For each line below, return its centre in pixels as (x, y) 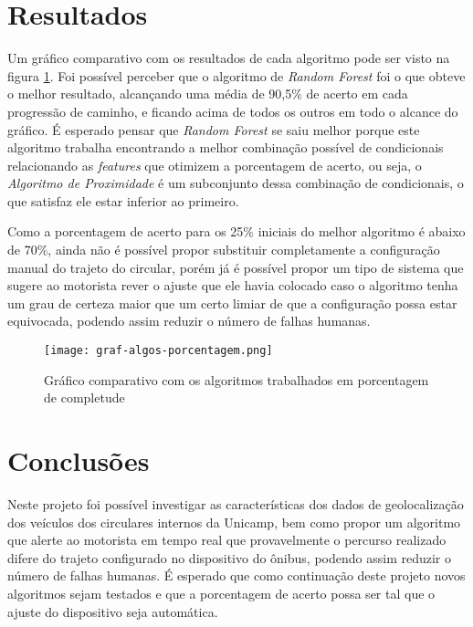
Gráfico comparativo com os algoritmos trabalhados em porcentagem (236, 379)
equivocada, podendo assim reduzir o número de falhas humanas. (189, 321)
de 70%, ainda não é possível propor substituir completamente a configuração (224, 250)
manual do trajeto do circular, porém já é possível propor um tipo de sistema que (236, 267)
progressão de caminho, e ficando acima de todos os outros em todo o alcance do (233, 111)
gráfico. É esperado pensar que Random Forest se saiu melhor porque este (214, 129)
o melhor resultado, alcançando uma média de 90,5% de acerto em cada (208, 94)
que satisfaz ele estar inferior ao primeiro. (123, 200)
